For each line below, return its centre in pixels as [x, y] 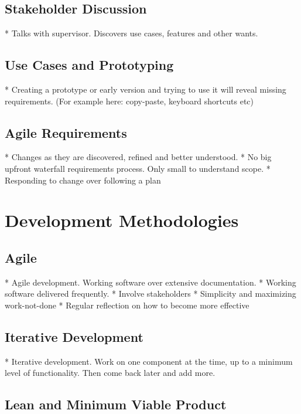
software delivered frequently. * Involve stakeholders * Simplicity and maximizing [150, 293]
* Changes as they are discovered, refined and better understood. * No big [138, 157]
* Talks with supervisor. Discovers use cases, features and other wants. [131, 33]
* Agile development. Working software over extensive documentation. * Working [150, 282]
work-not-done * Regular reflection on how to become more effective [127, 305]
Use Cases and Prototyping [89, 65]
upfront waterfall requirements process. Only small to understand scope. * [138, 168]
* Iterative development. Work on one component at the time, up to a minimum [149, 361]
